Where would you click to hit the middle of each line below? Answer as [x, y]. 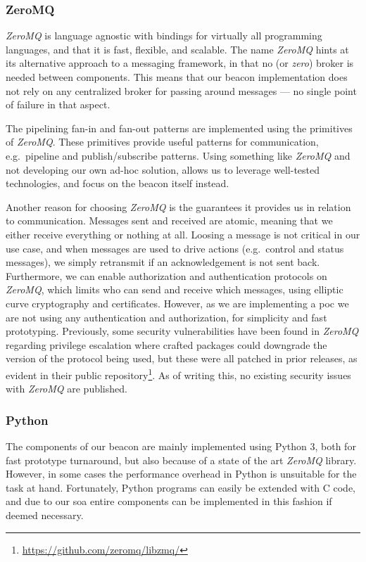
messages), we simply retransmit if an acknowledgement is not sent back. [163, 262]
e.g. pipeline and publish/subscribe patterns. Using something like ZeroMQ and [178, 155]
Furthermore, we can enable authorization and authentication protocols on [166, 275]
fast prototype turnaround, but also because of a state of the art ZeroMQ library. [181, 460]
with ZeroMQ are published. [67, 389]
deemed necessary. [45, 515]
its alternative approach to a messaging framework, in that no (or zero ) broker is [180, 63]
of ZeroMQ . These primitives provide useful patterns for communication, [162, 142]
